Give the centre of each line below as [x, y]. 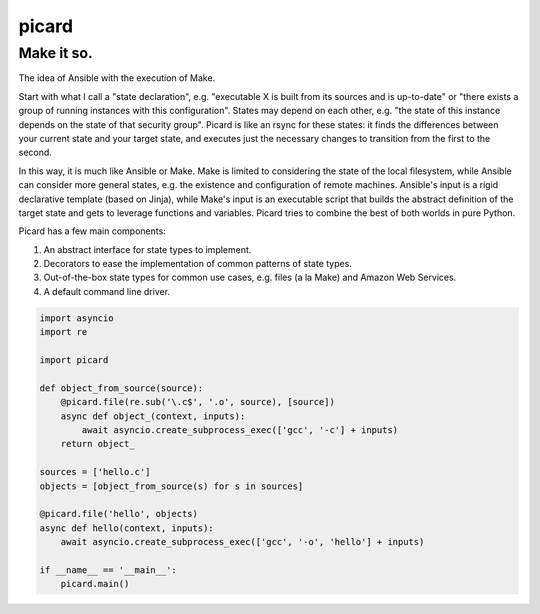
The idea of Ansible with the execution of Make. [117, 78]
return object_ [97, 444]
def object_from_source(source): [121, 388]
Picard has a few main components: [92, 231]
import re [63, 332]
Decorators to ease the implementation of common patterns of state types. [197, 264]
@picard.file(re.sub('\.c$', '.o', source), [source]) [197, 402]
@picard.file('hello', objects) [119, 514]
